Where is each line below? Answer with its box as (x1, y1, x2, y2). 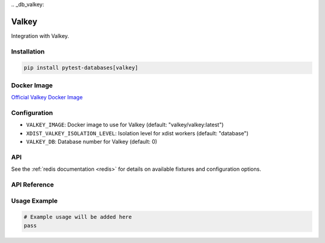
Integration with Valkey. (11, 32, 69, 39)
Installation (11, 47, 45, 55)
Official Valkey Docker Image (11, 94, 83, 101)
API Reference (11, 180, 54, 189)
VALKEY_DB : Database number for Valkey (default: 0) (26, 138, 158, 146)
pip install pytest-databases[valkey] (23, 64, 138, 72)
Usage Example (11, 196, 58, 205)
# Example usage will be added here (23, 214, 132, 221)
